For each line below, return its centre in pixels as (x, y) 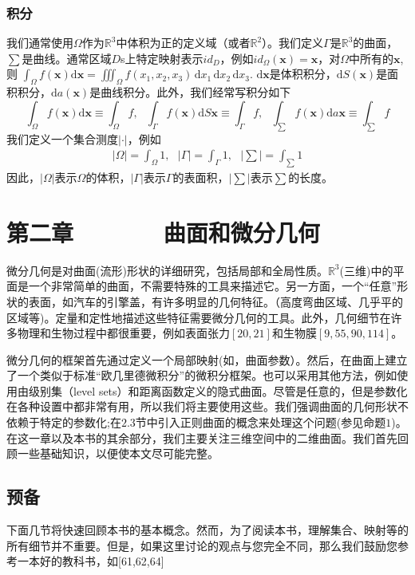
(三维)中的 (366, 270)
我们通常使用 (40, 43)
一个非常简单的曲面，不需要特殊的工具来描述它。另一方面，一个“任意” (213, 286)
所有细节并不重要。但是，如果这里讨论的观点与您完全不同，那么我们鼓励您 (202, 545)
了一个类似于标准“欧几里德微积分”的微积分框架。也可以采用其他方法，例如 (202, 375)
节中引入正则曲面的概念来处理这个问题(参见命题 (261, 422)
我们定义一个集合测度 (62, 138)
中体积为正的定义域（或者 (183, 43)
